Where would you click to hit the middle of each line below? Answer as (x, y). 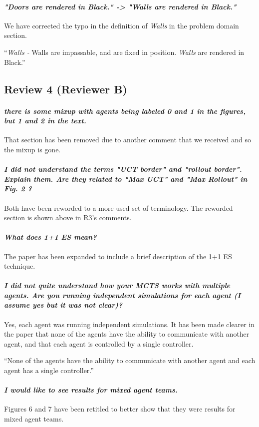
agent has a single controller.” (49, 370)
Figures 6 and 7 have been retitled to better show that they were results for (120, 409)
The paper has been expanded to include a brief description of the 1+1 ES (118, 256)
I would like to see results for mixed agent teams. (91, 390)
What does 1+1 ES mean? (50, 237)
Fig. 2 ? (18, 189)
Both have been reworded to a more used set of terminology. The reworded (119, 208)
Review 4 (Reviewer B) (66, 89)
